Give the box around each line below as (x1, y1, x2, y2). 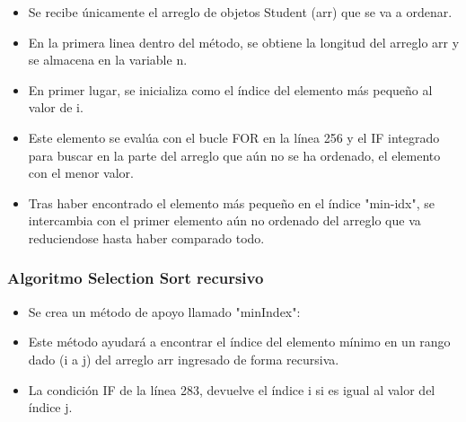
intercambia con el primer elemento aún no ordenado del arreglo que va (28, 211, 421, 230)
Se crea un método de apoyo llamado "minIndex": (28, 302, 301, 321)
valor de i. (28, 98, 84, 117)
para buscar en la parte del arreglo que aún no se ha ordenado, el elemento (28, 145, 441, 164)
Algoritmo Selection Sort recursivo (7, 267, 264, 289)
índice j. (28, 398, 73, 417)
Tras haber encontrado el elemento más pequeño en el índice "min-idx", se (28, 193, 435, 212)
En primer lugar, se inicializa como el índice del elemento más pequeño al (28, 80, 433, 99)
